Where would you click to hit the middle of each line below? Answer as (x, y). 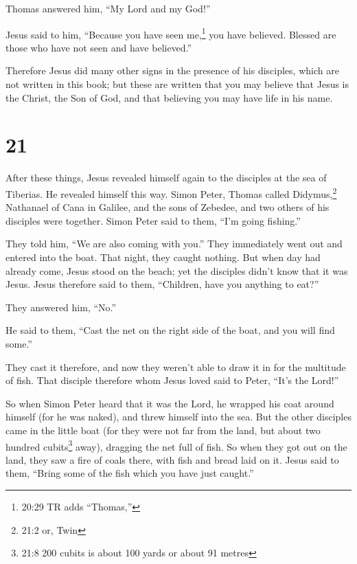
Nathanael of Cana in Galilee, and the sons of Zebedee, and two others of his (168, 207)
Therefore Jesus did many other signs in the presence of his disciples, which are (172, 70)
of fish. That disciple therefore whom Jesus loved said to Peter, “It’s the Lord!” (172, 380)
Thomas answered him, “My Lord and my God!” (108, 8)
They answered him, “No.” (61, 307)
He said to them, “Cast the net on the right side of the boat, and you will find (170, 330)
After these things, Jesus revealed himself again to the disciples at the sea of (166, 178)
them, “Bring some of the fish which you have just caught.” (130, 473)
